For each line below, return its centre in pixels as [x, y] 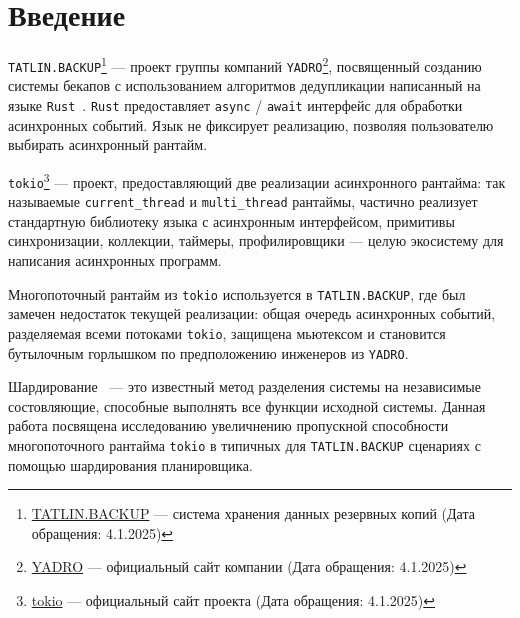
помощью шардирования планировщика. [130, 464]
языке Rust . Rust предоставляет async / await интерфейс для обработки [235, 105]
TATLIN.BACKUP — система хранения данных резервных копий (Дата [253, 513]
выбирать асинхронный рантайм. [108, 144]
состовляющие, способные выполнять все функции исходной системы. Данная [247, 405]
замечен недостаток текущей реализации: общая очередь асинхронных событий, [252, 313]
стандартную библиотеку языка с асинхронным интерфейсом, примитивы [231, 220]
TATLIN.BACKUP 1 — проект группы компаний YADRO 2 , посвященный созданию [245, 64]
